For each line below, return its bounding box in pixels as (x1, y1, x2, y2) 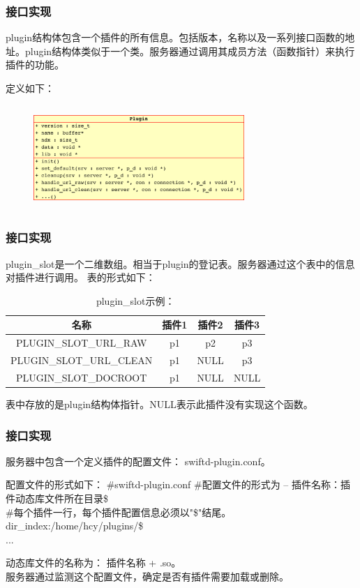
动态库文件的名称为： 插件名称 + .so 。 (6, 555, 181, 570)
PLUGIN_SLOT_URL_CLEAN (10, 353, 153, 368)
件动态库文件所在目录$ (6, 490, 108, 505)
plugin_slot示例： (96, 293, 175, 308)
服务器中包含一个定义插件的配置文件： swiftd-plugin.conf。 (6, 453, 271, 468)
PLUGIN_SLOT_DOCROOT (15, 370, 147, 384)
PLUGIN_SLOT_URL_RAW (15, 336, 147, 350)
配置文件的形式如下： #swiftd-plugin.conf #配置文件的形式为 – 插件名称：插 (6, 477, 350, 492)
